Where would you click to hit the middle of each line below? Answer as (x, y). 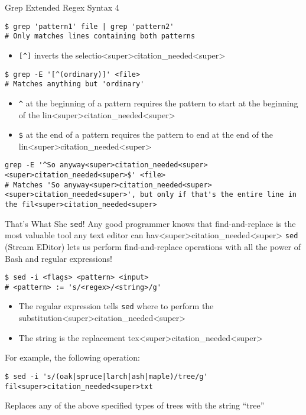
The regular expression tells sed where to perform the (116, 306)
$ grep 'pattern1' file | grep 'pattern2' (89, 26)
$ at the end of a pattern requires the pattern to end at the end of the (146, 134)
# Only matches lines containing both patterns (100, 36)
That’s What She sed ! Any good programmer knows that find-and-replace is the (150, 223)
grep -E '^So (30, 165)
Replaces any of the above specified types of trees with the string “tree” (135, 405)
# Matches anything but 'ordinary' (75, 84)
